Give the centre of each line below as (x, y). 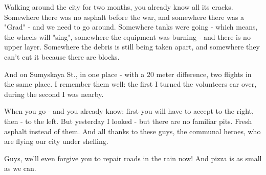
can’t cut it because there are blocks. (62, 56)
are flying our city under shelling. (56, 141)
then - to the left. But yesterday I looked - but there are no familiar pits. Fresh (128, 121)
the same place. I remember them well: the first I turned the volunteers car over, (130, 84)
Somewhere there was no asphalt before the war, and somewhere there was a (124, 17)
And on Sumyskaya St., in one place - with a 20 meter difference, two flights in (128, 74)
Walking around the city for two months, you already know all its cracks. (119, 7)
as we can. (20, 168)
